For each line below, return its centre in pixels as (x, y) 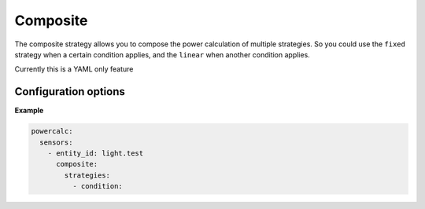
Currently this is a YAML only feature (74, 69)
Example (29, 111)
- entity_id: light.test (96, 153)
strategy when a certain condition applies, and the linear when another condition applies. (162, 54)
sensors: (56, 142)
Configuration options (70, 92)
